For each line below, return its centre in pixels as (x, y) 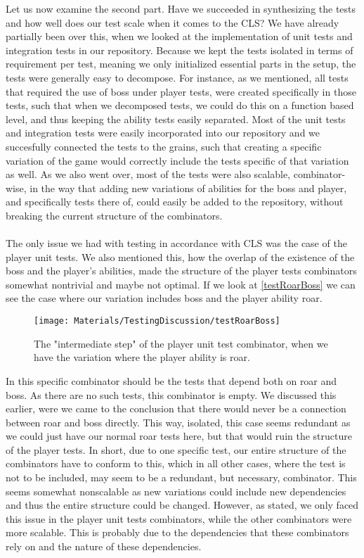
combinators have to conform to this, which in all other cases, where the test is (176, 463)
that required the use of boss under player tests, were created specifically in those (181, 91)
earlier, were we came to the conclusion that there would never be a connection (176, 408)
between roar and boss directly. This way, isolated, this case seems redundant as (178, 422)
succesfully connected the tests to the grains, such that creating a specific (164, 146)
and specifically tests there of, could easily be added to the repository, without (175, 202)
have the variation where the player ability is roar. (142, 357)
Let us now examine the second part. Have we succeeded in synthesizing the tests (181, 8)
